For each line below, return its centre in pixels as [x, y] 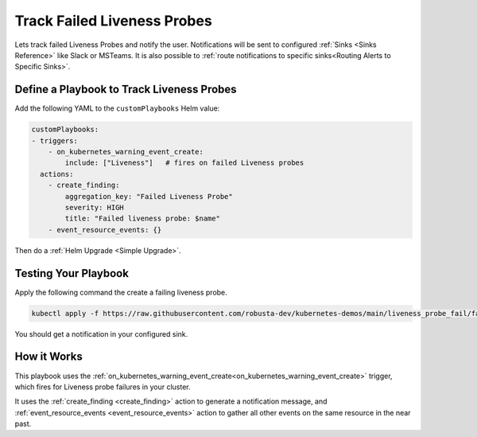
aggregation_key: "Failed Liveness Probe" [149, 196]
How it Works [48, 357]
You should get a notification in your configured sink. [101, 334]
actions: [57, 174]
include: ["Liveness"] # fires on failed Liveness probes [184, 163]
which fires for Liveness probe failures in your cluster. [103, 387]
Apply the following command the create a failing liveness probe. [121, 292]
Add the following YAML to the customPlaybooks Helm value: [117, 108]
